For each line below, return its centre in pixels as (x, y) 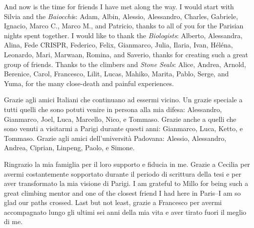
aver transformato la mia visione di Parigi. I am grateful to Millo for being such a (126, 183)
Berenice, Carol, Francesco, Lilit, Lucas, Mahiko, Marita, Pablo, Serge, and (116, 74)
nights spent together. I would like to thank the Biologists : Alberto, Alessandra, (123, 35)
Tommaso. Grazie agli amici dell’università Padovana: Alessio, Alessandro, (115, 138)
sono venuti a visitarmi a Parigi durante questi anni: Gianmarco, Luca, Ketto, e (123, 128)
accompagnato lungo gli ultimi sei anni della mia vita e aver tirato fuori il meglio (125, 212)
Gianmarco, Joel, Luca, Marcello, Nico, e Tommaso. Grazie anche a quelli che (120, 119)
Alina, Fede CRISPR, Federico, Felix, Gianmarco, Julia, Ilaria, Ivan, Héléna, (118, 45)
